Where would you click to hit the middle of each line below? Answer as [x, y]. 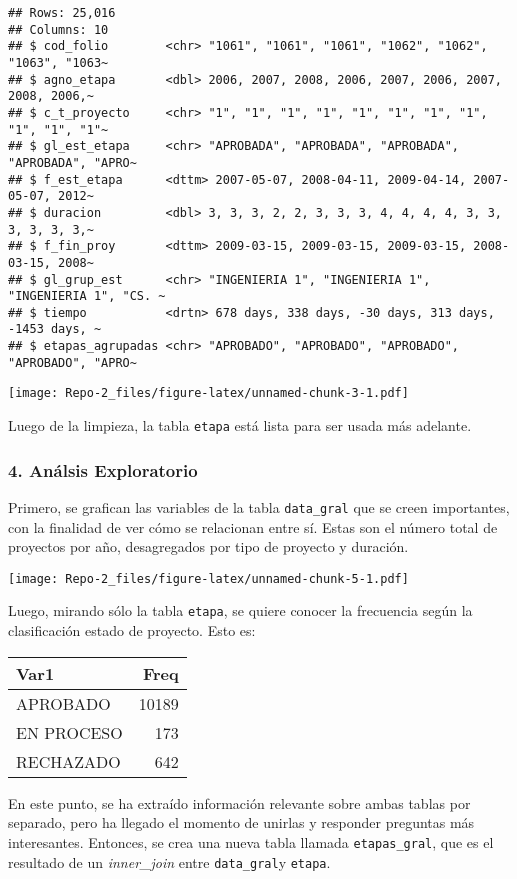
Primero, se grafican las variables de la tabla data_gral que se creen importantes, [259, 506]
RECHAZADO [68, 761]
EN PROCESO [69, 732]
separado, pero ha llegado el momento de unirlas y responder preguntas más [241, 822]
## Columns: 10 [58, 29]
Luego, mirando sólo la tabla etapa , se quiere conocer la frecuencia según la [240, 610]
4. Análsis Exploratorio [103, 469]
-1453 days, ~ [55, 329]
